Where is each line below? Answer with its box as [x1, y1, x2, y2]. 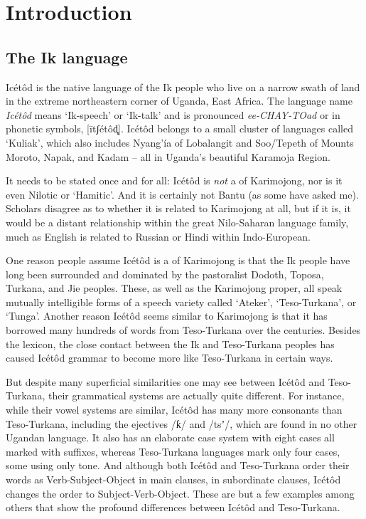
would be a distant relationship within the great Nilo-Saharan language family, [6, 214, 349, 229]
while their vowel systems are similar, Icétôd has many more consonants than [6, 402, 343, 417]
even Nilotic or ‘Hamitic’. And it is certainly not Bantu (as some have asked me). [6, 187, 359, 201]
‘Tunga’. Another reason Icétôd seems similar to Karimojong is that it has [6, 308, 328, 323]
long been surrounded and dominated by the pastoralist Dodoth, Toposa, [6, 266, 324, 281]
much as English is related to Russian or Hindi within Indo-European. [6, 229, 311, 243]
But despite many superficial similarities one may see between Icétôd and [6, 374, 325, 389]
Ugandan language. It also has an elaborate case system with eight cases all [6, 430, 335, 445]
